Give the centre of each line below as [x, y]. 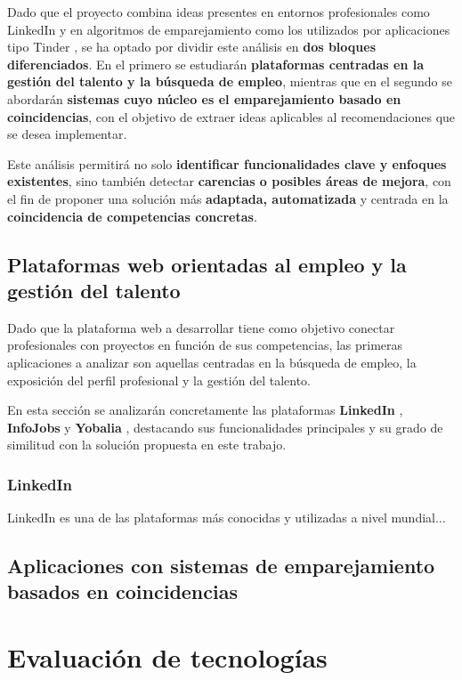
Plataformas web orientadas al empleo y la [207, 264]
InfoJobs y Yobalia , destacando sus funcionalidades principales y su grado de [225, 427]
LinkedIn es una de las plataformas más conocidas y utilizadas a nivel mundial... [227, 518]
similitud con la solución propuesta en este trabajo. [147, 445]
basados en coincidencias [122, 591]
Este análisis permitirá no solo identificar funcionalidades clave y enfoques [227, 163]
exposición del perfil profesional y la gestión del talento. [159, 380]
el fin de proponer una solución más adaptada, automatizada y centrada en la [228, 198]
